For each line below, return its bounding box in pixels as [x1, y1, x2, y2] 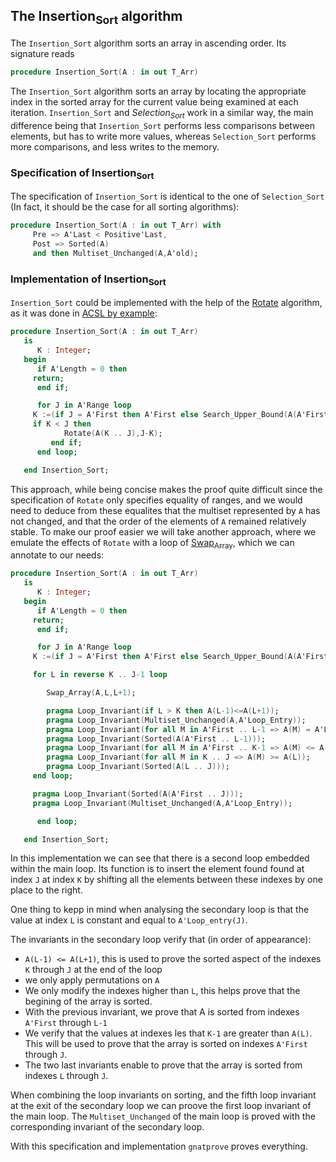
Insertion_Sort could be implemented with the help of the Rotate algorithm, [10, 297, 323, 309]
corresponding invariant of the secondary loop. [10, 1121, 205, 1133]
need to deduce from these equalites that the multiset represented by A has [10, 504, 321, 516]
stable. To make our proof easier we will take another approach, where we [10, 525, 317, 538]
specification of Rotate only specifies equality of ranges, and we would [10, 494, 303, 506]
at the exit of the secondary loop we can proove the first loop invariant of [10, 1100, 312, 1112]
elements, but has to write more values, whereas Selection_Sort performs [10, 130, 317, 142]
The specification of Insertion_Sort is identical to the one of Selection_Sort [10, 190, 325, 203]
